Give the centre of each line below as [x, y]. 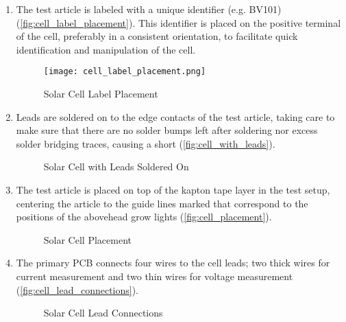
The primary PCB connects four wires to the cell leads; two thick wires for [173, 263]
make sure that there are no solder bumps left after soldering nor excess [167, 130]
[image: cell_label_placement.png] [125, 72]
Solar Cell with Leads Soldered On [116, 166]
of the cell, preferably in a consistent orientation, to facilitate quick [157, 36]
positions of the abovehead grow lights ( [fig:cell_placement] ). [144, 217]
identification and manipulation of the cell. [106, 49]
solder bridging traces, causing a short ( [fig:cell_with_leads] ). [146, 143]
